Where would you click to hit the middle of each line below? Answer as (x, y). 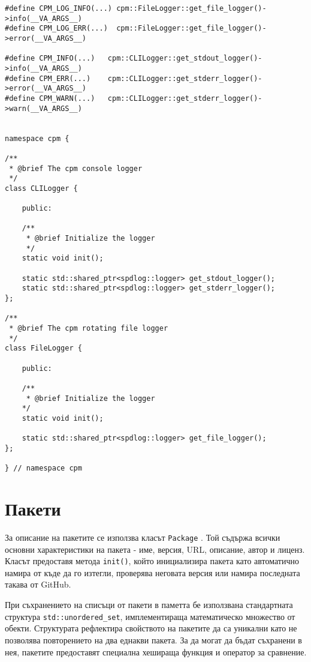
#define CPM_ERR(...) (48, 78)
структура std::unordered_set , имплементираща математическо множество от (150, 616)
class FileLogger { (43, 348)
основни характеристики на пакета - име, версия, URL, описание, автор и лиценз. (155, 549)
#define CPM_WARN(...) (50, 98)
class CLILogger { (41, 188)
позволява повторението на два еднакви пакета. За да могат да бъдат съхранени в (153, 639)
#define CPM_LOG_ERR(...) (56, 29)
